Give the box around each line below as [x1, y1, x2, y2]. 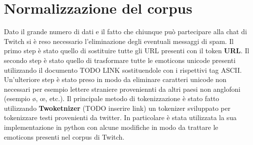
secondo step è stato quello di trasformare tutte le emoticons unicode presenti [4, 55, 236, 65]
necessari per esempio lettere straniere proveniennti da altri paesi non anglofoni [4, 83, 241, 94]
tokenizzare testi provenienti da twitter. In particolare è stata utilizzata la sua [4, 112, 237, 123]
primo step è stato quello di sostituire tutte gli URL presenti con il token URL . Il [4, 45, 250, 56]
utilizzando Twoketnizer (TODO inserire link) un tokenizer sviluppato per [4, 103, 231, 113]
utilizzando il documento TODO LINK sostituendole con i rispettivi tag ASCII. [4, 64, 242, 75]
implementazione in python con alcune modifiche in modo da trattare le [4, 122, 218, 132]
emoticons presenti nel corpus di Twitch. [4, 131, 125, 142]
